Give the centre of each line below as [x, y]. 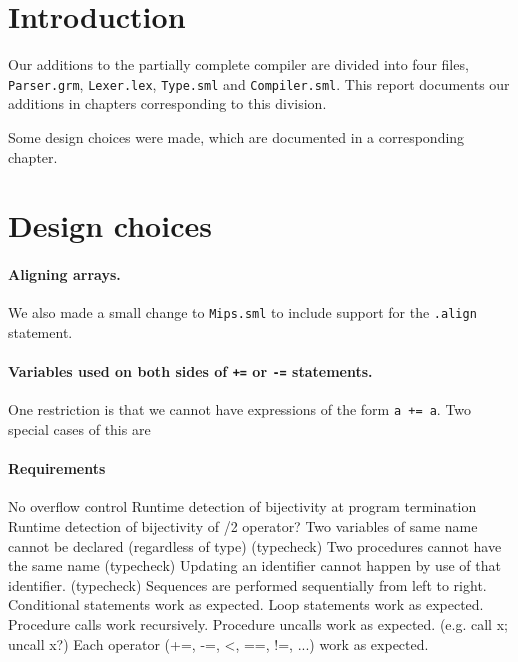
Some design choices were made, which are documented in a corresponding [236, 136]
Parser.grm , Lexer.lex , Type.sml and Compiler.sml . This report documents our [259, 83]
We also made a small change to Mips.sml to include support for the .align [242, 312]
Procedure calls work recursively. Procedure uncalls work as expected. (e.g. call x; [258, 624]
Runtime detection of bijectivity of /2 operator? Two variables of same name [243, 526]
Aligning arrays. [64, 274]
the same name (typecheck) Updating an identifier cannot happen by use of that [254, 565]
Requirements [57, 468]
